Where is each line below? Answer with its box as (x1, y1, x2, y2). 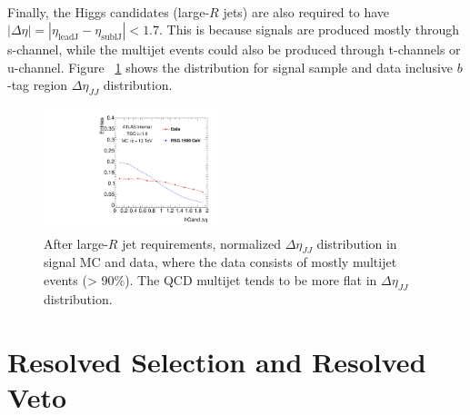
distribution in (316, 233, 397, 252)
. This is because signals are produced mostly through (159, 20, 459, 39)
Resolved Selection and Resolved (7, 342, 426, 380)
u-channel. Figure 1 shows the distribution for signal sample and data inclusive (7, 57, 454, 76)
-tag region (7, 75, 68, 94)
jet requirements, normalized (122, 233, 281, 252)
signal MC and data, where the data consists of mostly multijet (44, 252, 397, 272)
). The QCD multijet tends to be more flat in (125, 271, 377, 289)
